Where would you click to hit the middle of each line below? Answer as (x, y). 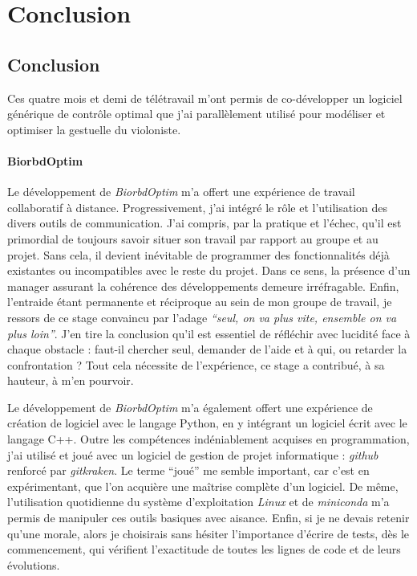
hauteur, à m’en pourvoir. (71, 380)
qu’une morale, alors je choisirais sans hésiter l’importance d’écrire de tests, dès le (208, 533)
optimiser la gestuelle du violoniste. (94, 129)
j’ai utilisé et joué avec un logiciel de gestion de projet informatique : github (193, 454)
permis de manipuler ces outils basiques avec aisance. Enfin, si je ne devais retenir (208, 518)
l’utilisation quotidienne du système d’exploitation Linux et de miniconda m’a (198, 502)
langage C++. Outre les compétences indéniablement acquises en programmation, (208, 439)
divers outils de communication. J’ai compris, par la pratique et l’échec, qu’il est (204, 223)
